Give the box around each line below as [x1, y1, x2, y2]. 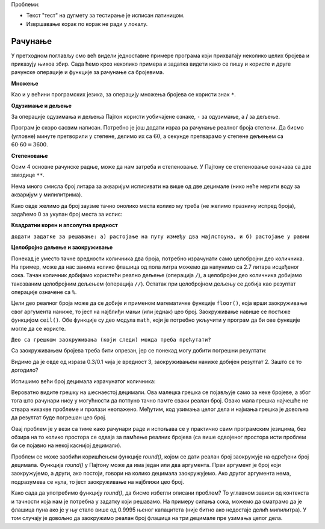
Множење [11, 80, 39, 87]
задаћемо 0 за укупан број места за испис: [11, 210, 123, 218]
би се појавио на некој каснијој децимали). [11, 442, 122, 449]
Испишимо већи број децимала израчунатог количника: [11, 377, 156, 385]
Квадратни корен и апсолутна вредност [11, 222, 119, 229]
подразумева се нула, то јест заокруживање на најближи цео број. [11, 478, 184, 485]
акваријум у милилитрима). [11, 191, 82, 198]
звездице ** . [11, 172, 45, 179]
